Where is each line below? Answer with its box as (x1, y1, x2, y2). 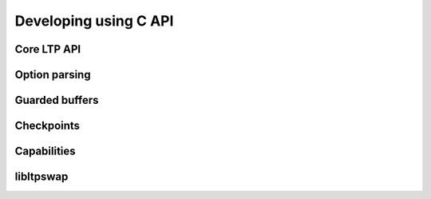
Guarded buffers (14, 94, 99, 107)
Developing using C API (14, 12, 174, 30)
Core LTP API (14, 42, 81, 56)
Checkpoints (14, 119, 80, 133)
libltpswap (14, 170, 69, 184)
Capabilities (14, 145, 76, 158)
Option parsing (14, 68, 91, 82)
